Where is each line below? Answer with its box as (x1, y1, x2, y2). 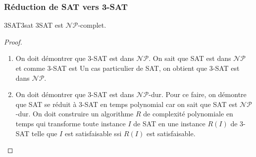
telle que (31, 128, 57, 138)
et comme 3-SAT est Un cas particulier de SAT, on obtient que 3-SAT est (15, 63, 240, 73)
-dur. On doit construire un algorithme (15, 108, 134, 119)
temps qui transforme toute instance (15, 118, 126, 128)
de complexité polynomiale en (143, 108, 233, 119)
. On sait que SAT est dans (149, 53, 231, 63)
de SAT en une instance (133, 118, 205, 128)
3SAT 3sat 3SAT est (4, 20, 63, 30)
